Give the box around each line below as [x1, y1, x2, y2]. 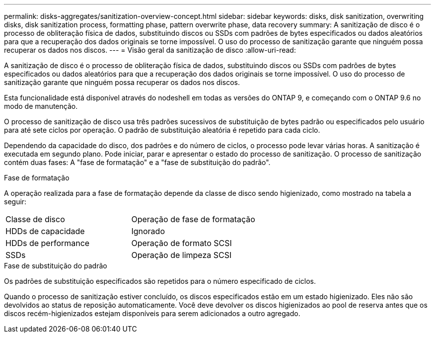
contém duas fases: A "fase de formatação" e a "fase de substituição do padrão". [4, 158, 271, 167]
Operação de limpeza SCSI [131, 250, 232, 260]
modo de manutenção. [4, 102, 78, 110]
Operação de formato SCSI [131, 238, 232, 248]
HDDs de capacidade [5, 226, 85, 236]
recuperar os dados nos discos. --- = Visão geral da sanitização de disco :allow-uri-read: [4, 46, 296, 54]
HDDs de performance [5, 238, 90, 248]
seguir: [4, 197, 27, 206]
